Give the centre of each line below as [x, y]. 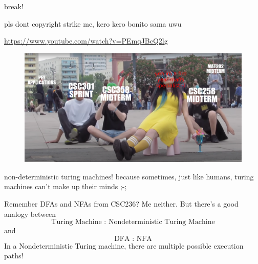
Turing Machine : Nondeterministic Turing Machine [133, 222]
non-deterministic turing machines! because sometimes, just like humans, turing [129, 176]
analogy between [30, 214]
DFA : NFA [133, 239]
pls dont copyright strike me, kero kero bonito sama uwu [93, 23]
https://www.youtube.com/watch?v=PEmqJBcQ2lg [86, 41]
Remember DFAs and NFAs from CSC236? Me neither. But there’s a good [121, 203]
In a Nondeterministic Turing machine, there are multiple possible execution [124, 245]
